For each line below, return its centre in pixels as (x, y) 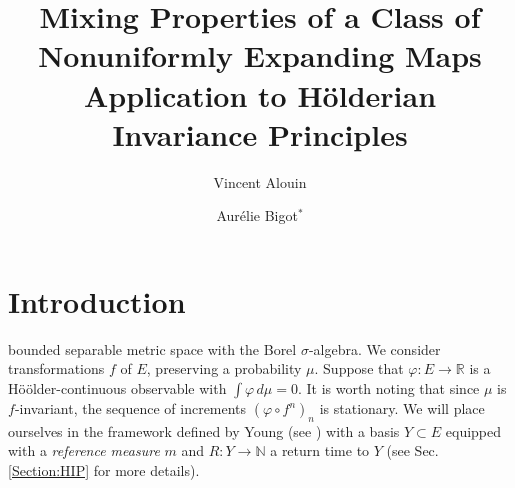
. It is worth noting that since (388, 388)
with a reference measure (84, 450)
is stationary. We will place (402, 408)
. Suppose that (359, 368)
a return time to (320, 450)
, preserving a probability (224, 368)
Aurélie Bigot (257, 215)
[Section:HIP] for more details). (104, 469)
